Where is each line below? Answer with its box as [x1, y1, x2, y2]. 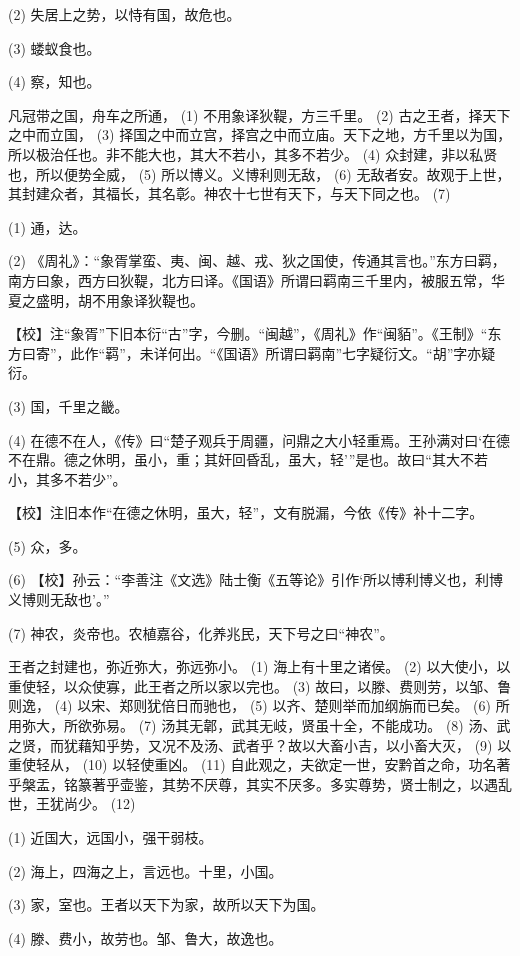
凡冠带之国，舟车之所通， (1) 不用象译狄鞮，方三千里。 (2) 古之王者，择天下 [8, 104, 511, 125]
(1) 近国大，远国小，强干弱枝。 [8, 827, 213, 847]
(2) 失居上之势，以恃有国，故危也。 [8, 4, 241, 24]
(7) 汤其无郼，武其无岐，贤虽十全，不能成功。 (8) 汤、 [138, 715, 497, 736]
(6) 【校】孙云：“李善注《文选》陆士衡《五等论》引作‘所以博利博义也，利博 [8, 569, 504, 590]
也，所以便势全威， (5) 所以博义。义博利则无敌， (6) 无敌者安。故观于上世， [8, 163, 511, 184]
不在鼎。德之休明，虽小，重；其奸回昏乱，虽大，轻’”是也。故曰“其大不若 [8, 449, 488, 470]
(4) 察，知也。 [8, 71, 101, 92]
